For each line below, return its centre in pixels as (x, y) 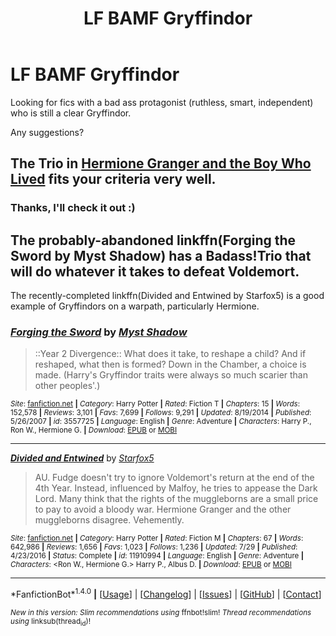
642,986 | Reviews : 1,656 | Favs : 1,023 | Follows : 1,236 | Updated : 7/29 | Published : (154, 547)
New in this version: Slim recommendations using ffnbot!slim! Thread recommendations (161, 613)
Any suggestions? (47, 132)
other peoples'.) (67, 386)
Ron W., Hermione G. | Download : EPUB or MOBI (94, 430)
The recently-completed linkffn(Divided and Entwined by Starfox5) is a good (167, 296)
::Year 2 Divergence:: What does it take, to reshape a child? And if (170, 354)
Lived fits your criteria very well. (113, 179)
